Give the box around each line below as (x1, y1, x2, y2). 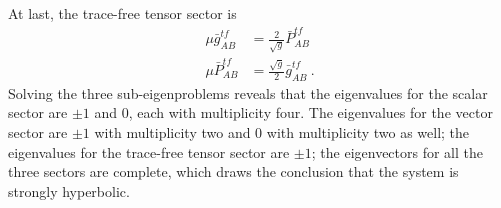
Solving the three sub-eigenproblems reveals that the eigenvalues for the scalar (8, 82, 488, 103)
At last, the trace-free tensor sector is (8, 3, 237, 23)
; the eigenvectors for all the (311, 141, 484, 162)
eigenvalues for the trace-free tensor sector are (8, 141, 290, 162)
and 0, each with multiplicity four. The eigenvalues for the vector (94, 102, 493, 123)
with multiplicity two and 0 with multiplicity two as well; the (94, 122, 470, 143)
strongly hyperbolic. (8, 180, 130, 201)
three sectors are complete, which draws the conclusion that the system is (8, 161, 459, 182)
